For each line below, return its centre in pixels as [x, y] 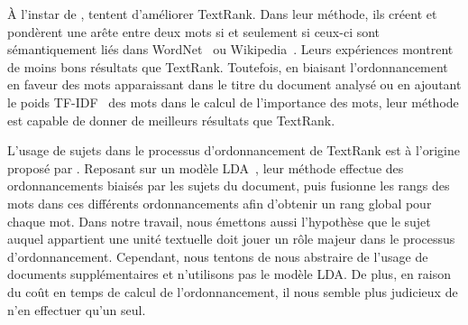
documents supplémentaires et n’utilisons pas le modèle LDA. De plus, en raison [229, 274]
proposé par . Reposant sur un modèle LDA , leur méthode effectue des [206, 167]
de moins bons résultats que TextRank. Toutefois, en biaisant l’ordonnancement [228, 66]
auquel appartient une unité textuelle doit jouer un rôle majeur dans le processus [231, 239]
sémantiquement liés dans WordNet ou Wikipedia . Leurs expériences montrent [230, 49]
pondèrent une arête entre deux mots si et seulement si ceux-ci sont [194, 31]
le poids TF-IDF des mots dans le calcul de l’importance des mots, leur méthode [233, 102]
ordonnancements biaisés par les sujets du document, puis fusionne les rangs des [229, 186]
